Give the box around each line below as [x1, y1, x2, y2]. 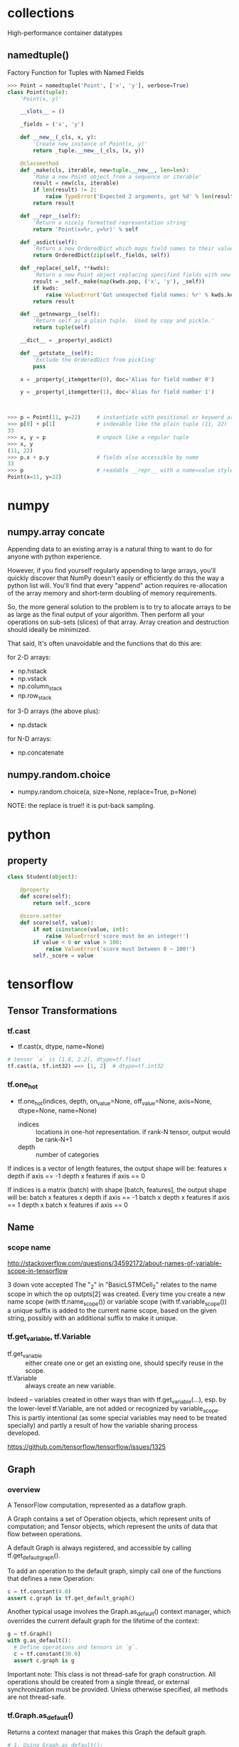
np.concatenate [17, 748, 64, 757]
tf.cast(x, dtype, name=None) [17, 1042, 105, 1050]
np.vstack [17, 675, 48, 683]
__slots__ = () [20, 108, 65, 115]
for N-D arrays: [7, 734, 52, 742]
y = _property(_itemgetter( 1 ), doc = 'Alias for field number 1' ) [20, 388, 215, 396]
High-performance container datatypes [7, 28, 123, 37]
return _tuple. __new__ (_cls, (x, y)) [33, 147, 144, 154]
